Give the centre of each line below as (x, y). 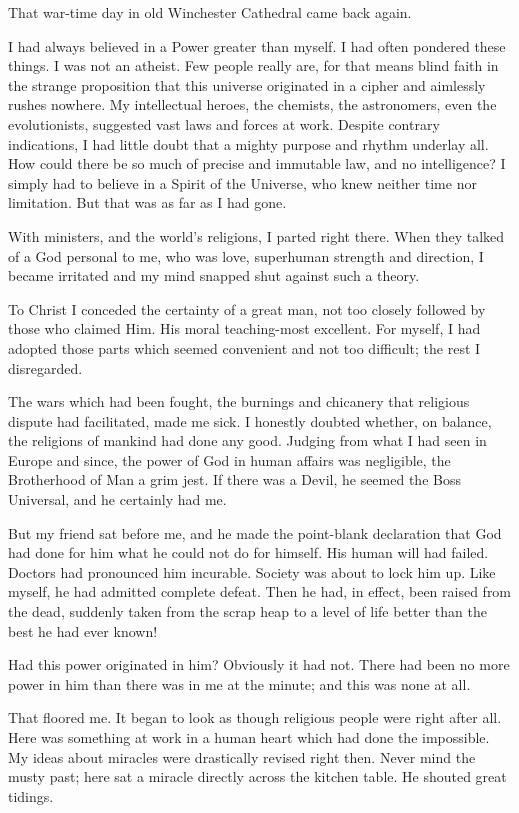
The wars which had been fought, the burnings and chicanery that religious (239, 401)
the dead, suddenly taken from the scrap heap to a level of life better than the (247, 611)
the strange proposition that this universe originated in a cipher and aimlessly (247, 84)
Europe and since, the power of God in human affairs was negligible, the (229, 459)
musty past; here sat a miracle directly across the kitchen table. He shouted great (257, 776)
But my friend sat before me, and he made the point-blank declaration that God (255, 532)
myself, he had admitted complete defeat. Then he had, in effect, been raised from (260, 591)
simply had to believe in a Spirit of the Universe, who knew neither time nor (242, 182)
